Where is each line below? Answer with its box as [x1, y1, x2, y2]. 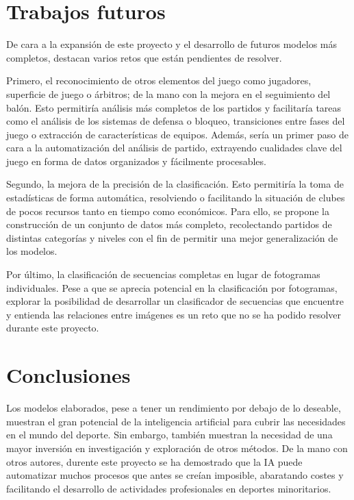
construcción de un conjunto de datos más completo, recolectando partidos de [6, 217, 332, 232]
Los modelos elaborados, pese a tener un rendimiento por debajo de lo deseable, [6, 401, 341, 415]
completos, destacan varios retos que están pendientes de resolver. [6, 50, 282, 64]
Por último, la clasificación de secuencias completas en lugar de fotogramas [6, 267, 320, 282]
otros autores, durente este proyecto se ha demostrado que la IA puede [6, 454, 303, 468]
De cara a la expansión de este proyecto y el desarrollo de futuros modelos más [6, 37, 338, 51]
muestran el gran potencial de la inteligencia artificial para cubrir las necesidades [6, 414, 346, 428]
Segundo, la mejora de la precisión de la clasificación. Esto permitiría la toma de [6, 177, 344, 191]
